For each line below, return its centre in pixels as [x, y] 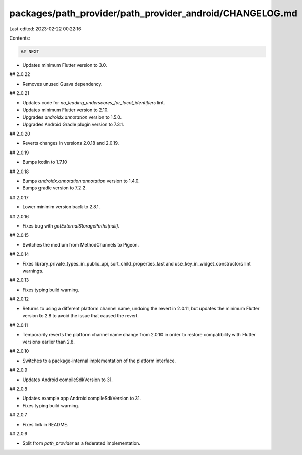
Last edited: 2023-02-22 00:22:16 [45, 29]
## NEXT [30, 52]
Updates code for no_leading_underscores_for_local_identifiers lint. [94, 103]
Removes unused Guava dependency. [62, 84]
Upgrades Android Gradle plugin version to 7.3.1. [73, 124]
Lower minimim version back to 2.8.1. [61, 207]
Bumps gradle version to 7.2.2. [54, 188]
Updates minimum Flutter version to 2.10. [65, 110]
